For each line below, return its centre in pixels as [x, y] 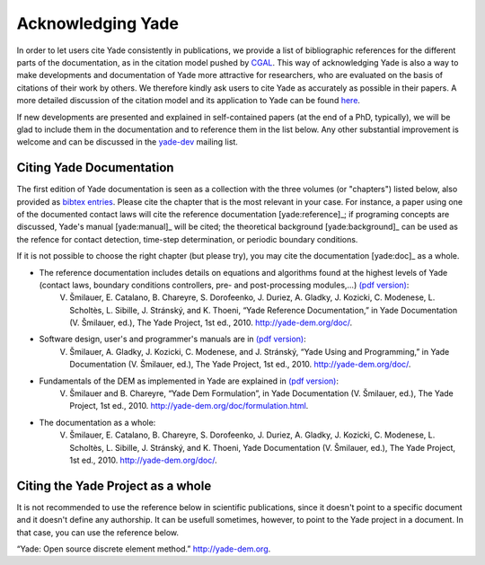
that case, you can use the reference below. [98, 532]
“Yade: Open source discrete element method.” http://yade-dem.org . [144, 549]
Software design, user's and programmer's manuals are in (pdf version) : [172, 339]
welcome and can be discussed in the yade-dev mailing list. [127, 142]
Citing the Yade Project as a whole [114, 486]
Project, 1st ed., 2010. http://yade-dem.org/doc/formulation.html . [189, 406]
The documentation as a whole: [97, 422]
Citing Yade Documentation [95, 168]
